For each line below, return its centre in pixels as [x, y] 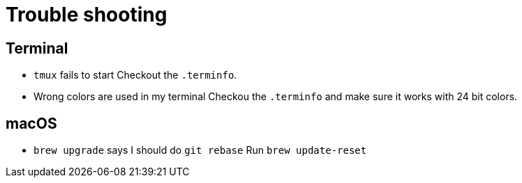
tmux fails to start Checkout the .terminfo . [135, 75]
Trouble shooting [87, 15]
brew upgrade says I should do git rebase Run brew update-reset [200, 150]
